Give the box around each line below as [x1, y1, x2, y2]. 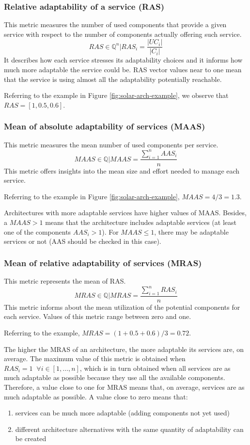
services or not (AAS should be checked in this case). [4, 236, 161, 246]
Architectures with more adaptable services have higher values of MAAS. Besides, [4, 207, 247, 218]
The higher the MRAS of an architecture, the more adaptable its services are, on [4, 344, 244, 354]
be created [15, 433, 47, 444]
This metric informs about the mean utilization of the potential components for [4, 302, 240, 312]
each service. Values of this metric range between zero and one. [4, 311, 191, 321]
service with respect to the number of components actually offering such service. [4, 29, 242, 39]
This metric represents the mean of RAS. [4, 275, 126, 286]
